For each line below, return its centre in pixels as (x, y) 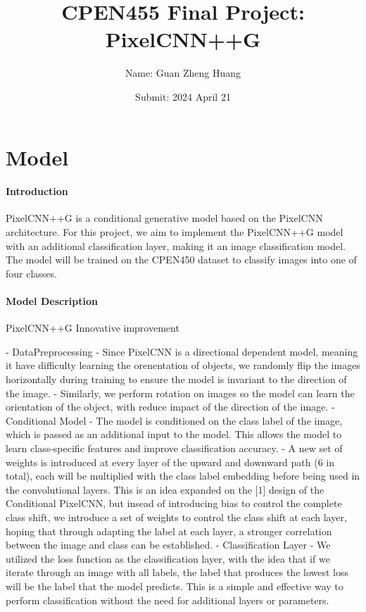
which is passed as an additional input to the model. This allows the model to (174, 434)
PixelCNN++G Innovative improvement (93, 328)
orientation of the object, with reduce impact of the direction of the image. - (170, 407)
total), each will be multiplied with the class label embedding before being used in (183, 476)
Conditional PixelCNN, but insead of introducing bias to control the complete (174, 503)
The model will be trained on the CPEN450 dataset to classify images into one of (181, 260)
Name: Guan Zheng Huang (183, 73)
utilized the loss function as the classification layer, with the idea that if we (168, 558)
